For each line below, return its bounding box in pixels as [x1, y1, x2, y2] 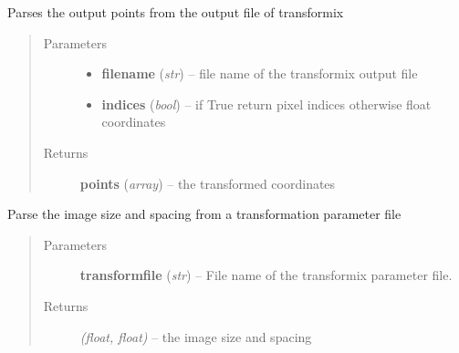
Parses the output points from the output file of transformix [7, 3, 344, 21]
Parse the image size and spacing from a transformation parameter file [7, 204, 402, 223]
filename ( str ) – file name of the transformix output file [101, 64, 418, 83]
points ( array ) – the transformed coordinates [79, 173, 336, 192]
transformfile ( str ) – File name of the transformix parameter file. [79, 265, 453, 285]
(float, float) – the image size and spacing [79, 327, 312, 346]
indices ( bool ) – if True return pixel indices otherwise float [101, 94, 432, 113]
